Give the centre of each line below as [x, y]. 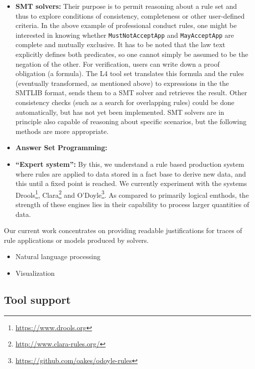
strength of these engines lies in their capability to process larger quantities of [132, 204]
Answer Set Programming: [61, 147]
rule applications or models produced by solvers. [76, 240]
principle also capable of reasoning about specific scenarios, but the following [131, 121]
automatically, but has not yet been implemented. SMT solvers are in [120, 112]
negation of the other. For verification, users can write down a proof [117, 64]
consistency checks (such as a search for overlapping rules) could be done [125, 102]
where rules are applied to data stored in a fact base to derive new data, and [131, 173]
